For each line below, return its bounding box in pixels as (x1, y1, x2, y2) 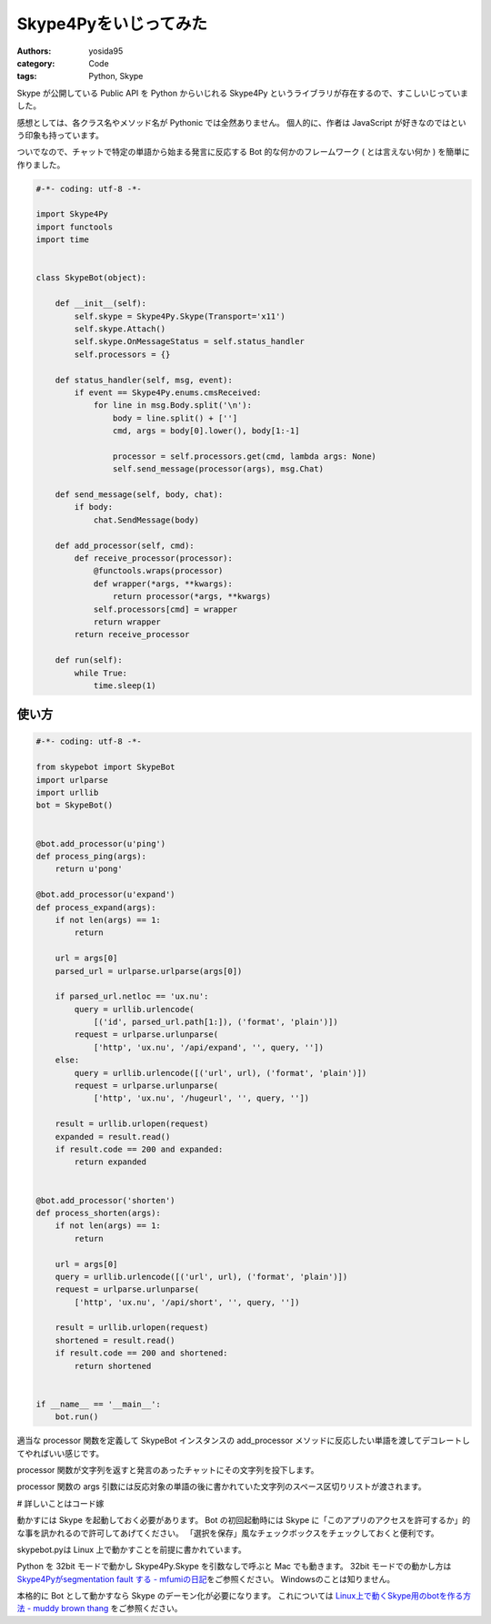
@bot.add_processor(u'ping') (35, 838, 166, 848)
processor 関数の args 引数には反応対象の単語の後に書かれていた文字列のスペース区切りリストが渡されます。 (16, 1481, 426, 1492)
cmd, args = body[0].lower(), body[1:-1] (112, 426, 300, 436)
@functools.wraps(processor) (93, 565, 224, 576)
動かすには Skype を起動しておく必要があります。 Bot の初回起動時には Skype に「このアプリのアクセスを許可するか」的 (16, 1515, 471, 1526)
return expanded (74, 1157, 147, 1167)
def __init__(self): (55, 299, 147, 309)
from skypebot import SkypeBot (35, 762, 176, 773)
